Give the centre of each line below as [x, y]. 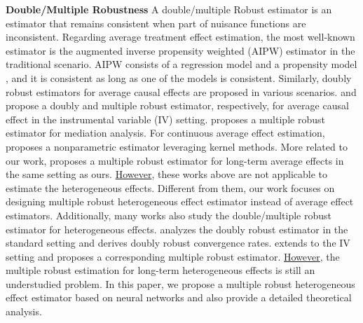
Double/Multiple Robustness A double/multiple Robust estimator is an [169, 9]
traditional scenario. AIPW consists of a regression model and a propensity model [181, 64]
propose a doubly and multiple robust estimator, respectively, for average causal [177, 105]
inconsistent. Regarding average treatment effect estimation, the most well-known [180, 37]
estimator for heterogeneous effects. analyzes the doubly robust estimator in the [177, 229]
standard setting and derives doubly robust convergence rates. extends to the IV [178, 243]
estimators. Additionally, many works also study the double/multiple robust [169, 215]
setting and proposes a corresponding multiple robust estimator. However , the [173, 256]
